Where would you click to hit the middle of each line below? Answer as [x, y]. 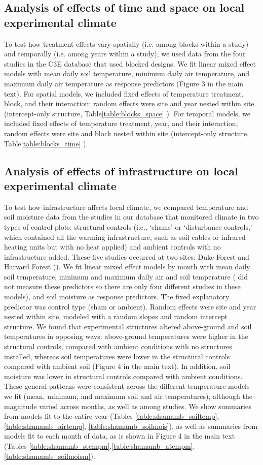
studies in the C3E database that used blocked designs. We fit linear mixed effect [130, 63]
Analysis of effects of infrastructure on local [121, 170]
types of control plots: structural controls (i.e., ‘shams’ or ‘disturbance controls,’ [128, 226]
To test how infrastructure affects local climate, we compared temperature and [126, 207]
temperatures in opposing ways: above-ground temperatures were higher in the [126, 336]
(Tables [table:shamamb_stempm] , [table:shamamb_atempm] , [100, 445]
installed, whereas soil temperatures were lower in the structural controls [117, 356]
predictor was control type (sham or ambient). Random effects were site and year [130, 306]
